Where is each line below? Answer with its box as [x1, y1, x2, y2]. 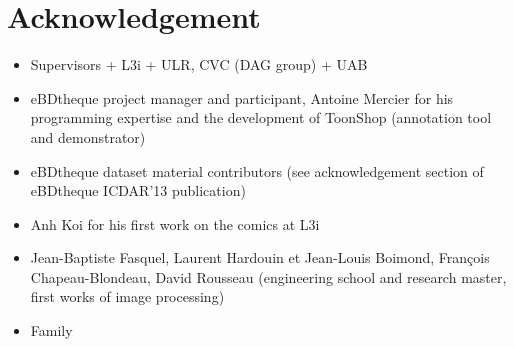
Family [30, 320, 73, 341]
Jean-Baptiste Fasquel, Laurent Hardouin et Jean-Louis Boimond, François [30, 247, 490, 268]
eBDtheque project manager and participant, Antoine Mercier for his [30, 87, 454, 108]
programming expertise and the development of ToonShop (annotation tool [30, 107, 492, 128]
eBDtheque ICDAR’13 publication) [30, 180, 246, 201]
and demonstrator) [30, 126, 146, 147]
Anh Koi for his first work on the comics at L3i [30, 213, 320, 234]
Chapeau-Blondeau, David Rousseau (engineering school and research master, [30, 266, 507, 287]
